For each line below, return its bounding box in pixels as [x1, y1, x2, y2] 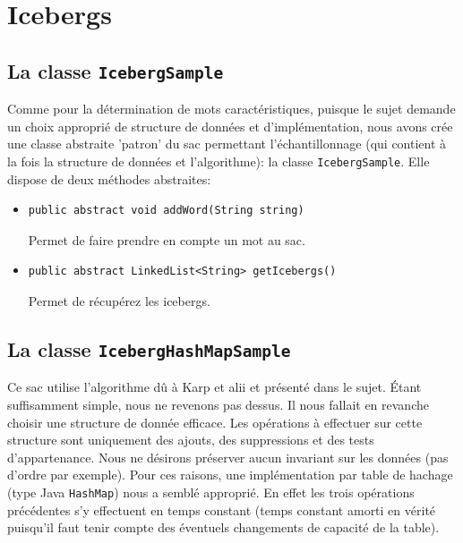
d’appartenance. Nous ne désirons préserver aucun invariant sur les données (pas [7, 447, 449, 466]
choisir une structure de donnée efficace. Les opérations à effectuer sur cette [7, 412, 423, 431]
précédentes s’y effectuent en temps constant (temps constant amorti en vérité [7, 500, 436, 519]
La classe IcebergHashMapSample [7, 335, 291, 362]
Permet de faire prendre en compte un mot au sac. [28, 230, 305, 249]
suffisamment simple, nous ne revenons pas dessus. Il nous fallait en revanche [7, 395, 429, 413]
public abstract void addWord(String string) [28, 204, 304, 217]
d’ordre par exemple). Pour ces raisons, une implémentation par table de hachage [7, 465, 453, 484]
